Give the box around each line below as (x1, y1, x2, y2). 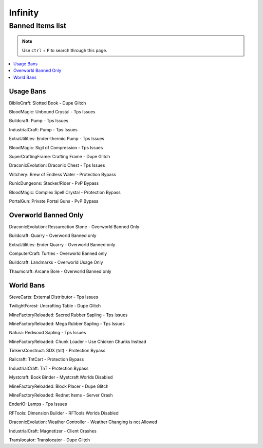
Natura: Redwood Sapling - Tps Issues (9, 330, 86, 336)
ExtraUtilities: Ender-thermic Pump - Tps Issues (9, 136, 105, 142)
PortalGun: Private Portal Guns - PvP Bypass (9, 198, 98, 204)
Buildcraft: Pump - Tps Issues (9, 118, 69, 124)
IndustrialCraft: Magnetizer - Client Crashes (9, 428, 97, 434)
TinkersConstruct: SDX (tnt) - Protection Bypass (9, 348, 106, 354)
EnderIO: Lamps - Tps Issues (9, 401, 68, 407)
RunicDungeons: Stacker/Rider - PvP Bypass (9, 180, 99, 186)
